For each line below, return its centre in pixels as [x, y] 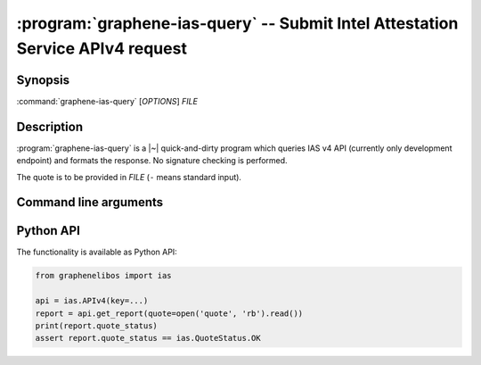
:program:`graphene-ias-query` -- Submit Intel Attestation [237, 23]
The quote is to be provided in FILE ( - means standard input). [129, 177]
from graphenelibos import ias [104, 276]
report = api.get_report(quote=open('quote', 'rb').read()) [169, 313]
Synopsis [43, 80]
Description [50, 126]
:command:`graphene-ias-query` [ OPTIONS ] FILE [107, 101]
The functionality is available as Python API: [97, 252]
